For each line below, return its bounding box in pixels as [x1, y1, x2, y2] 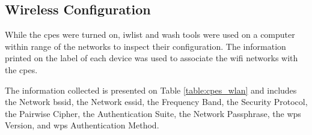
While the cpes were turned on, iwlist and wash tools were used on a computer [5, 28, 295, 41]
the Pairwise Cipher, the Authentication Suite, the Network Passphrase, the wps [5, 107, 301, 119]
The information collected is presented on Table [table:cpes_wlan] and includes [5, 83, 297, 96]
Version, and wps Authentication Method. [5, 119, 159, 131]
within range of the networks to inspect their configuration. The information [5, 40, 286, 52]
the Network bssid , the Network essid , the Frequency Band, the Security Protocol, [5, 95, 308, 108]
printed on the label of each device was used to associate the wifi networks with [5, 52, 298, 64]
